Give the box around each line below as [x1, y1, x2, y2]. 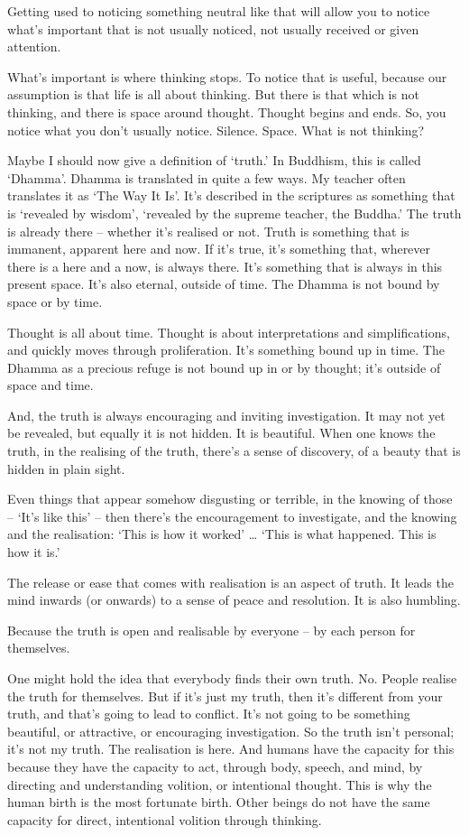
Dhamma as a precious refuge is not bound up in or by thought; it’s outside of [7, 357, 441, 376]
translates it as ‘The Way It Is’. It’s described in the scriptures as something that [7, 186, 455, 205]
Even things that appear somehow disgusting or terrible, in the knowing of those [7, 489, 453, 508]
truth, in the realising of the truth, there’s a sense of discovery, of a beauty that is [7, 441, 461, 460]
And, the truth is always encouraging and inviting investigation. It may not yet [7, 405, 446, 424]
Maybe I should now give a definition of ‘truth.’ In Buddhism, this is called [7, 151, 421, 170]
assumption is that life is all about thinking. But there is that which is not [7, 85, 419, 104]
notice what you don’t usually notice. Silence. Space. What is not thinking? [7, 120, 425, 139]
